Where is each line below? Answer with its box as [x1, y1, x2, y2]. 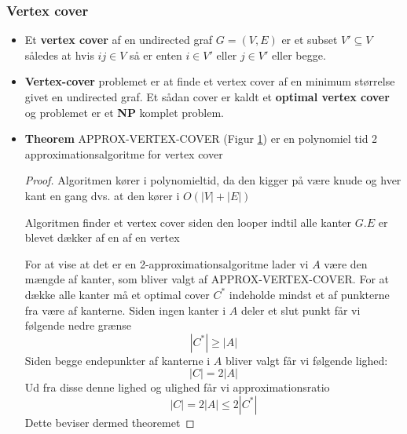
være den [324, 255, 368, 272]
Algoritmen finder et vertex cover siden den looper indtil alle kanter [24, 213, 352, 230]
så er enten [130, 46, 182, 63]
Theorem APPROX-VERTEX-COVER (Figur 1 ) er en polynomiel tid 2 [24, 130, 378, 147]
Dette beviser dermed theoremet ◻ [24, 414, 195, 430]
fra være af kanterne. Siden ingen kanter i [24, 301, 226, 318]
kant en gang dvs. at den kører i [24, 187, 180, 203]
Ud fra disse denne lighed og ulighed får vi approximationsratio [24, 379, 330, 396]
